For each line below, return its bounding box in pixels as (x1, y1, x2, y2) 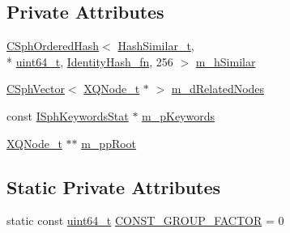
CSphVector (6, 80, 66, 97)
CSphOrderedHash (6, 37, 100, 54)
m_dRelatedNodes (171, 80, 265, 97)
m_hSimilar (195, 53, 256, 70)
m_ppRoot (81, 134, 137, 151)
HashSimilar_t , (117, 37, 194, 54)
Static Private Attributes (6, 174, 221, 199)
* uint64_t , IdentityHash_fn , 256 (6, 53, 173, 70)
